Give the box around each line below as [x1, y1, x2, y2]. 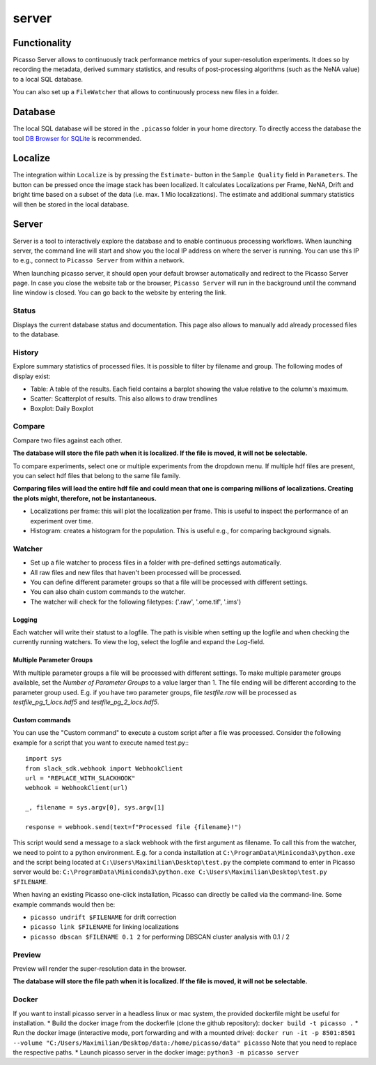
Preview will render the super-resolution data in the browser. [13, 964, 187, 973]
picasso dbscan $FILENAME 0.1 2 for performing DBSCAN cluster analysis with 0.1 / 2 [30, 932, 290, 941]
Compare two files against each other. [13, 436, 123, 445]
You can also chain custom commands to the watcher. [30, 588, 186, 596]
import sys [25, 754, 63, 763]
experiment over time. [30, 516, 93, 525]
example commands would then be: [13, 900, 116, 909]
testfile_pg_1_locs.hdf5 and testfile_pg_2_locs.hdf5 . [13, 698, 159, 706]
